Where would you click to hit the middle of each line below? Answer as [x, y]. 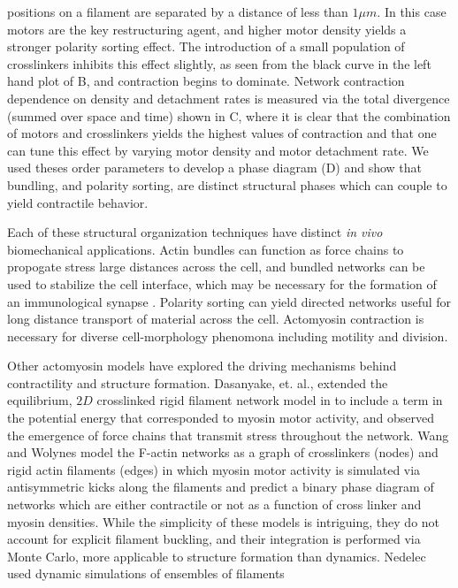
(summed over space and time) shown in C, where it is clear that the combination [229, 115]
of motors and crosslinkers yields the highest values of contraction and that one [222, 133]
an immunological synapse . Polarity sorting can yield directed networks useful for [229, 301]
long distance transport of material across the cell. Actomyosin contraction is [216, 319]
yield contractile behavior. [78, 202]
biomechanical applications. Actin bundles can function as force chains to [206, 249]
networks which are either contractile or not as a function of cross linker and [214, 504]
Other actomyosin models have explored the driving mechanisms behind [202, 366]
